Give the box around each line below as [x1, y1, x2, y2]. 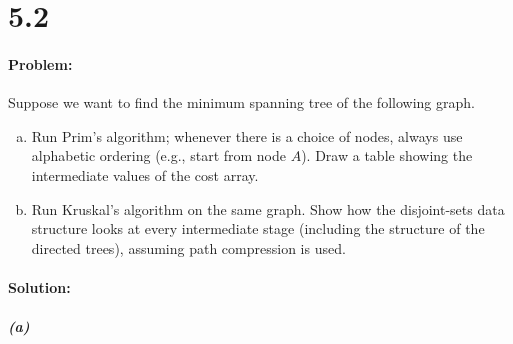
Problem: [8, 53, 73, 74]
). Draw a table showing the [301, 145, 473, 166]
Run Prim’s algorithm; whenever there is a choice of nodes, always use [31, 125, 463, 146]
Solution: [8, 276, 71, 297]
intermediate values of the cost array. [31, 164, 259, 185]
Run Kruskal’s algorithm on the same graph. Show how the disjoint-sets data [31, 198, 505, 219]
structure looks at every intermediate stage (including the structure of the [31, 218, 485, 239]
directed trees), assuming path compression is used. [31, 237, 346, 258]
